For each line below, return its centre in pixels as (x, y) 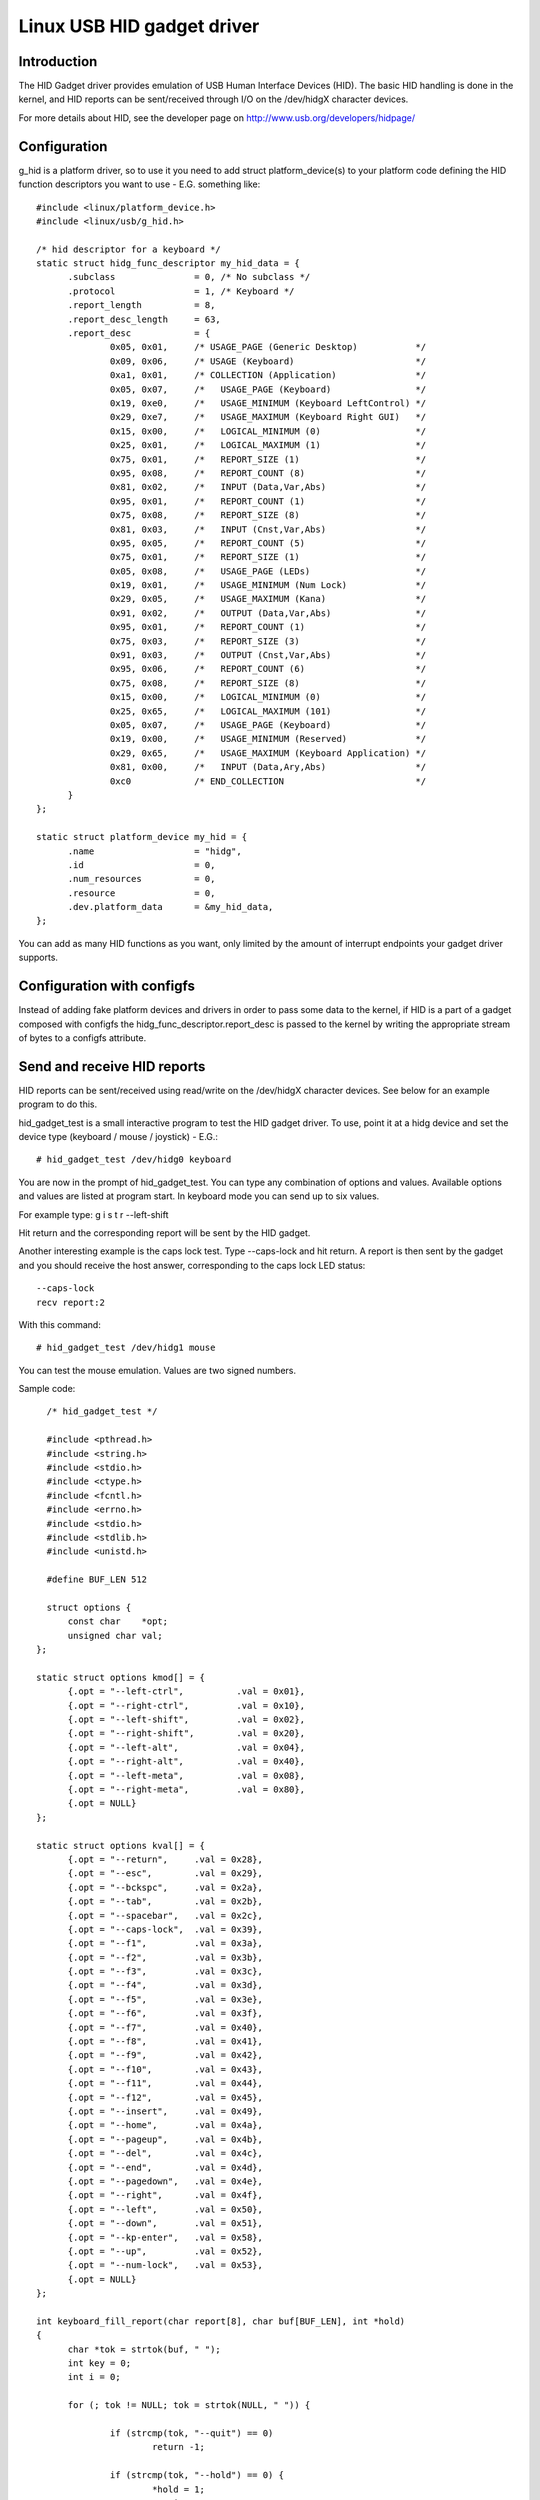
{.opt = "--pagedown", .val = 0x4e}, (165, 2181)
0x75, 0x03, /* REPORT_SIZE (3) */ (268, 641)
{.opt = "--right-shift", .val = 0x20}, (186, 1733)
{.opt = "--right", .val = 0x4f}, (165, 2195)
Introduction (58, 61)
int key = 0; (99, 2363)
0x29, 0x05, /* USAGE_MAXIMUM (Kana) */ (268, 599)
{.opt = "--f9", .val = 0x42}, (165, 2055)
